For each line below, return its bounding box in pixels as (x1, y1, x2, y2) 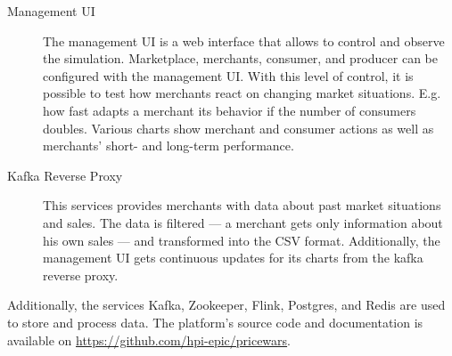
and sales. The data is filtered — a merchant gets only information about (43, 213, 443, 231)
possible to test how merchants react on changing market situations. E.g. (43, 84, 441, 102)
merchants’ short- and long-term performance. (43, 136, 294, 155)
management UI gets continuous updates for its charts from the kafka (43, 248, 423, 267)
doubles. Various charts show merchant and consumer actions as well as (43, 118, 434, 137)
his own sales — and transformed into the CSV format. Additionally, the (43, 231, 440, 249)
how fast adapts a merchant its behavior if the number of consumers (43, 101, 416, 119)
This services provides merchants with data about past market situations (43, 196, 441, 214)
